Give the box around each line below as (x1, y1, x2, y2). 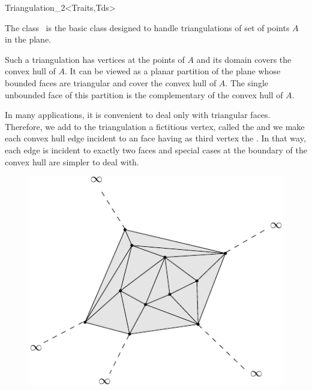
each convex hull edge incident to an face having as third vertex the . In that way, (5, 132, 306, 144)
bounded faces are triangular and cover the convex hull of (5, 76, 217, 89)
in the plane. (5, 33, 52, 46)
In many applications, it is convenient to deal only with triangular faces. (5, 108, 271, 121)
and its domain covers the (196, 53, 292, 65)
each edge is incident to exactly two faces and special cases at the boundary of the (5, 143, 307, 156)
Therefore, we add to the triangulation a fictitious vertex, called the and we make (5, 120, 305, 132)
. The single (225, 76, 268, 89)
